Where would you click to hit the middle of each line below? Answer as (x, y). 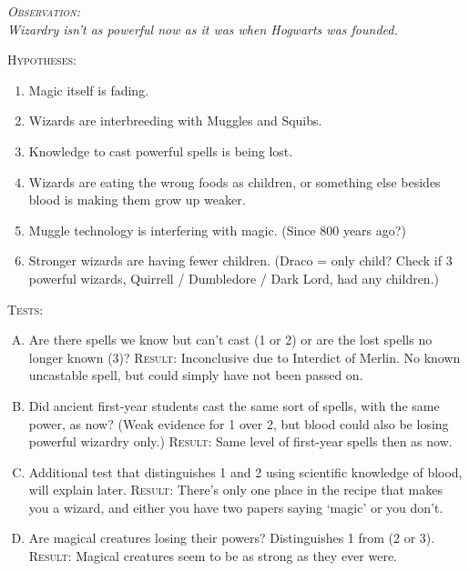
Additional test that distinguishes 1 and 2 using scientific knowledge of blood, (245, 471)
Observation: (44, 11)
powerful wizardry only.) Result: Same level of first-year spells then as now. (240, 441)
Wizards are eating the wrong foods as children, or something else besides (234, 181)
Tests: (25, 309)
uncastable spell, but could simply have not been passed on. (196, 375)
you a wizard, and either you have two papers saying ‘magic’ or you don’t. (236, 507)
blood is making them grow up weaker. (137, 200)
